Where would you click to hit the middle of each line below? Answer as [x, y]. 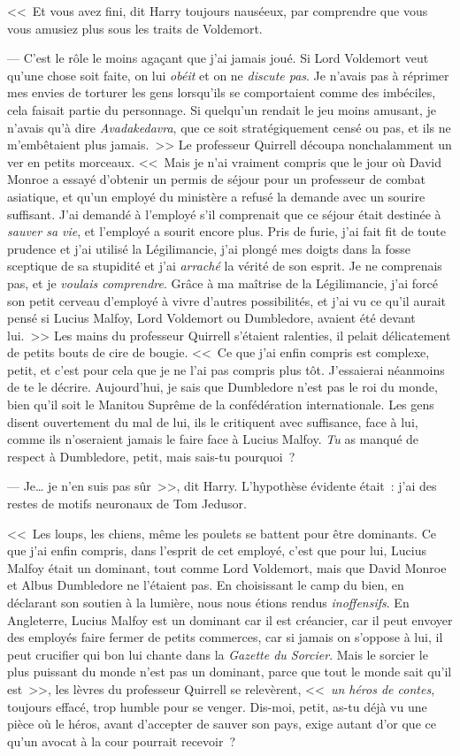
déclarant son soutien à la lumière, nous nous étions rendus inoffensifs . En [208, 602]
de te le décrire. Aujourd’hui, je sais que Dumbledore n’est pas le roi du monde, [222, 387]
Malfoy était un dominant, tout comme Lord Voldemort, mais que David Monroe [227, 567]
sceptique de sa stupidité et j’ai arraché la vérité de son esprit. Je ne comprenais [225, 266]
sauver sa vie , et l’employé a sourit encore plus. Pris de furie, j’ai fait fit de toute [226, 231]
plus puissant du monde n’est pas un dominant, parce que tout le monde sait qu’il [230, 672]
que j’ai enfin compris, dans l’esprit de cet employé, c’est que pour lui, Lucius [217, 550]
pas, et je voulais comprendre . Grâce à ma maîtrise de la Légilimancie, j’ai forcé [223, 283]
